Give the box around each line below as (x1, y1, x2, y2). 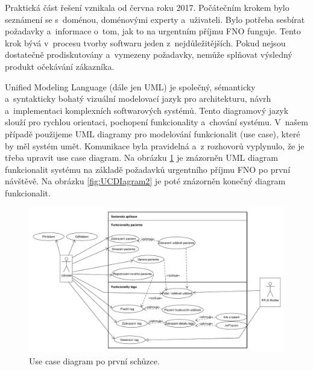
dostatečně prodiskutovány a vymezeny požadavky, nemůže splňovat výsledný (5, 48, 292, 61)
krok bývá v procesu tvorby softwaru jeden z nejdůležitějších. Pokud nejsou (5, 36, 286, 49)
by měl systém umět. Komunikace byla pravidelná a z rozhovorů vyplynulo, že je (5, 139, 305, 152)
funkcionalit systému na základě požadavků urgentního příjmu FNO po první (5, 163, 291, 175)
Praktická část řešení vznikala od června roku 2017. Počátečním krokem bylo (5, 1, 289, 13)
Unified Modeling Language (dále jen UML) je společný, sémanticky (5, 80, 256, 93)
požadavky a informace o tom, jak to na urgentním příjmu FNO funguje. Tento (5, 25, 301, 37)
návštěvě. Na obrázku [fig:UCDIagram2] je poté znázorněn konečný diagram (5, 175, 286, 187)
